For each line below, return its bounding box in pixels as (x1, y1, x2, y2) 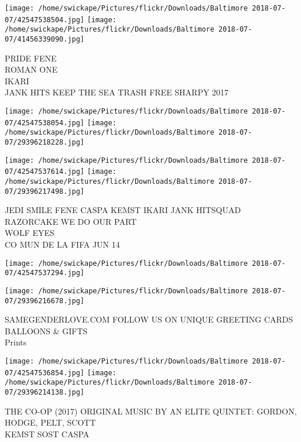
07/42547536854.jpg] (5, 368, 85, 377)
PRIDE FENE (5, 52, 57, 64)
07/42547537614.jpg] (5, 167, 85, 176)
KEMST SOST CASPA (5, 427, 90, 440)
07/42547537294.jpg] (5, 269, 85, 277)
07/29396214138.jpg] (5, 388, 85, 396)
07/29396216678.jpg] (5, 296, 85, 305)
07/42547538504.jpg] (5, 15, 85, 24)
